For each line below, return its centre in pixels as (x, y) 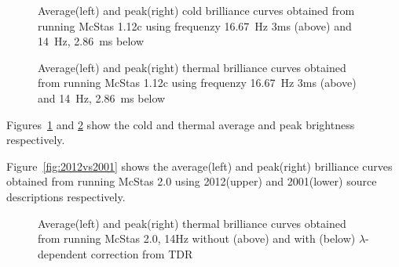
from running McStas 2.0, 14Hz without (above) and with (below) (197, 238)
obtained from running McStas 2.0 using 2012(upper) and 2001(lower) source (192, 181)
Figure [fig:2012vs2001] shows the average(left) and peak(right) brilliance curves (199, 166)
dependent (63, 253)
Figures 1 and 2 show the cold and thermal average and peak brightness (181, 124)
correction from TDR (142, 253)
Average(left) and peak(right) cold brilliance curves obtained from (196, 10)
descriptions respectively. (66, 196)
